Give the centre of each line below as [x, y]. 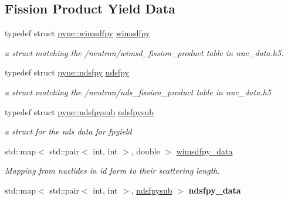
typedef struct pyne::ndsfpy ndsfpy [67, 72]
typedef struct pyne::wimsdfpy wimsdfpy [77, 33]
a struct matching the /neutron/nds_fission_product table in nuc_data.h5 [138, 92]
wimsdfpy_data [204, 151]
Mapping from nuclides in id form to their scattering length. [112, 170]
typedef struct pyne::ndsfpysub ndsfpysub [79, 111]
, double [145, 151]
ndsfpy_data [215, 190]
